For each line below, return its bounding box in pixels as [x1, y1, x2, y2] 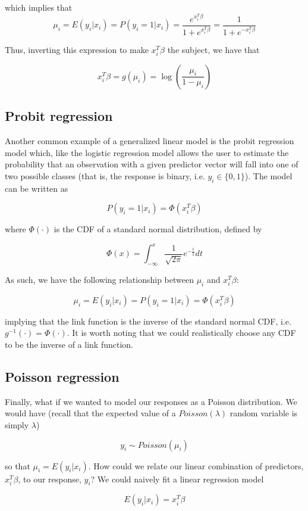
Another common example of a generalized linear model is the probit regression [5, 134, 294, 147]
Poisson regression [5, 367, 120, 386]
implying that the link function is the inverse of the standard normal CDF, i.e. [5, 314, 291, 327]
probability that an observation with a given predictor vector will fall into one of [5, 158, 298, 170]
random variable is [230, 407, 298, 419]
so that [5, 459, 30, 472]
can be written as [5, 182, 68, 194]
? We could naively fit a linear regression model [90, 472, 264, 485]
